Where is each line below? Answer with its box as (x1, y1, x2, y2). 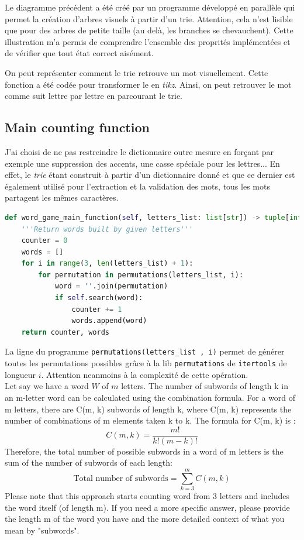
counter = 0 (21, 236, 68, 245)
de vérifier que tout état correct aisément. (5, 47, 154, 59)
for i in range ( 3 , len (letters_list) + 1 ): (21, 259, 194, 268)
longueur (5, 368, 36, 380)
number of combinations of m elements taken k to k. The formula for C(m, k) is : (5, 414, 296, 427)
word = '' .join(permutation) (54, 282, 168, 291)
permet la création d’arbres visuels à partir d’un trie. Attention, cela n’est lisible (5, 12, 293, 25)
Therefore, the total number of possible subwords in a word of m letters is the (5, 445, 284, 457)
